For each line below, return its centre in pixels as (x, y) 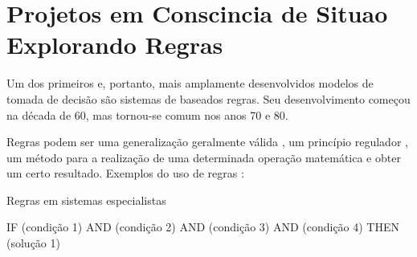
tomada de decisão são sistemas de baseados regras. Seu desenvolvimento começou (208, 98)
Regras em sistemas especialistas (86, 200)
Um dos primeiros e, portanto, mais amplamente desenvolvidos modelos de (190, 83)
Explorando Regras (115, 45)
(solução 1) (33, 243)
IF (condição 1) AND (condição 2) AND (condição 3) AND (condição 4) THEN (203, 227)
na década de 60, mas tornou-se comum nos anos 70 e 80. (147, 114)
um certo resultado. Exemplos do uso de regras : (125, 173)
